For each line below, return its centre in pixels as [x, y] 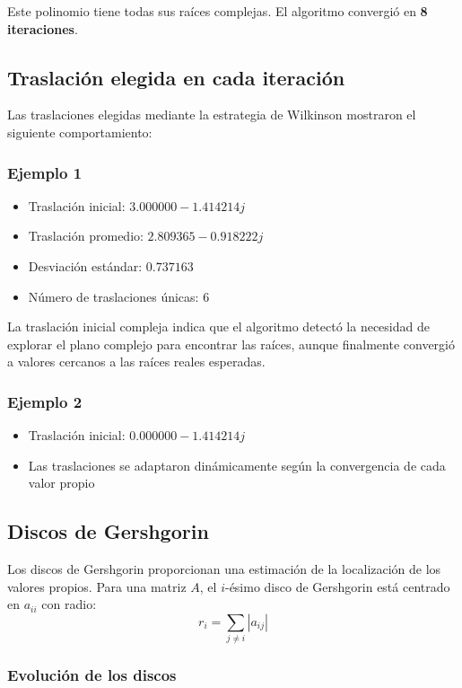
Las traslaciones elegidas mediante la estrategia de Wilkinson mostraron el [212, 115]
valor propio [61, 483]
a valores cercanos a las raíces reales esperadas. [136, 362]
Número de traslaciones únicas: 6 [119, 296]
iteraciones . [43, 28]
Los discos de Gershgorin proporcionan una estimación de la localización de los [224, 569]
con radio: [69, 604]
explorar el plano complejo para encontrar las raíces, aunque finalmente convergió [231, 344]
